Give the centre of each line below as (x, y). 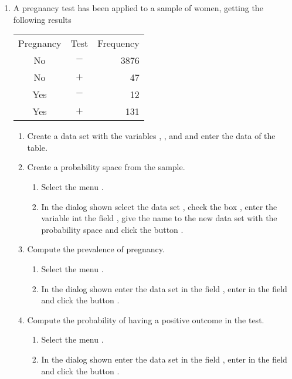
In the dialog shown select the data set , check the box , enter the (159, 206)
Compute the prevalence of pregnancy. (96, 249)
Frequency (118, 43)
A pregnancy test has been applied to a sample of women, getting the (138, 8)
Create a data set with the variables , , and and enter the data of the (151, 136)
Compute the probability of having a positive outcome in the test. (146, 319)
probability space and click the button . (112, 229)
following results (42, 19)
